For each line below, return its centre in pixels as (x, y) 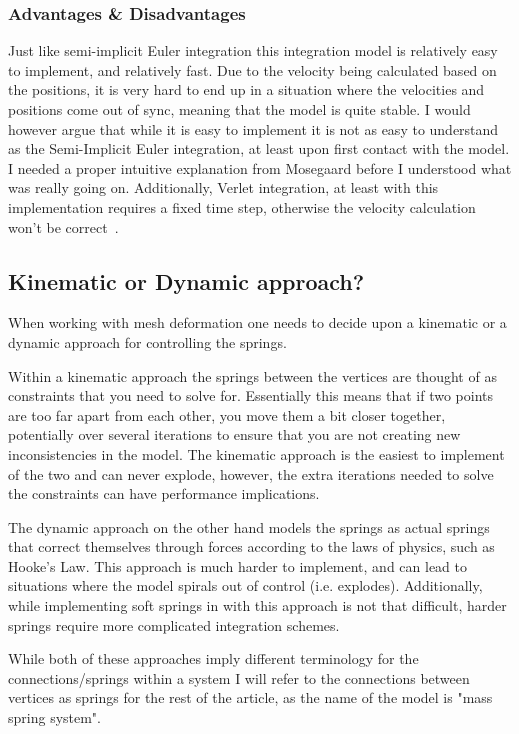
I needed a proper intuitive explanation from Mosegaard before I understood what (260, 167)
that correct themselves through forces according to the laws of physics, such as (251, 546)
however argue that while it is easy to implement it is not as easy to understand (253, 128)
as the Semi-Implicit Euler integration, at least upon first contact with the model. (259, 148)
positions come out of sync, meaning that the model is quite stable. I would (239, 109)
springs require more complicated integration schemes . (174, 624)
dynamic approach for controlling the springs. (147, 341)
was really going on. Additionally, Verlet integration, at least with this (223, 187)
